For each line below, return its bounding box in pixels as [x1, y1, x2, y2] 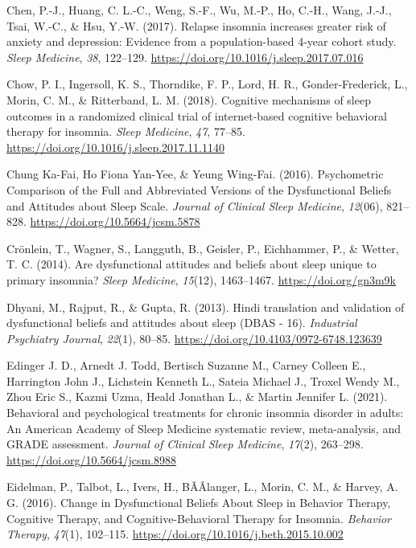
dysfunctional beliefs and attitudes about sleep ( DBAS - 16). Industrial [6, 314, 357, 331]
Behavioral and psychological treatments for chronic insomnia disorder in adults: [6, 404, 404, 421]
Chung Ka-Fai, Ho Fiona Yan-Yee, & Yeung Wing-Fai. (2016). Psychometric [6, 166, 384, 182]
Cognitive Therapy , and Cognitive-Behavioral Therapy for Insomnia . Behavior [6, 509, 392, 526]
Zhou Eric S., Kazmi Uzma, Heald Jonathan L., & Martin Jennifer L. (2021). [6, 388, 388, 405]
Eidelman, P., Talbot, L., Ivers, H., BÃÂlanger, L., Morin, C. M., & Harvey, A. [6, 478, 398, 495]
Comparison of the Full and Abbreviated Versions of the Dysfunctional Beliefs [6, 181, 392, 198]
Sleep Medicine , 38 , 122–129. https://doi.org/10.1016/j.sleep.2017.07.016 [6, 48, 364, 65]
